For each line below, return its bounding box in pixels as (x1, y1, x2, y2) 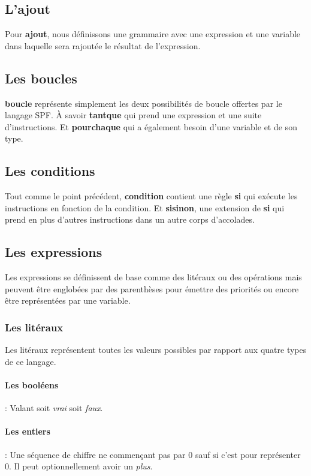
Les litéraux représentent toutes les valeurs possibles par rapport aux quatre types (5, 343, 307, 356)
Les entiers (5, 425, 50, 438)
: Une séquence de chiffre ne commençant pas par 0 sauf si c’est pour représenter (5, 448, 301, 460)
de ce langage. (5, 355, 56, 367)
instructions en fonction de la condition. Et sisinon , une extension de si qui (5, 201, 285, 214)
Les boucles (5, 68, 77, 87)
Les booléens (5, 378, 59, 391)
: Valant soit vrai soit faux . (5, 402, 103, 414)
